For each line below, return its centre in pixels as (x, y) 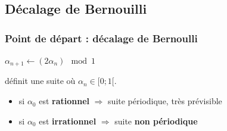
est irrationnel (68, 121)
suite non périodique (156, 121)
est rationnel (64, 101)
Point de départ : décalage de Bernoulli (101, 38)
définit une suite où (40, 81)
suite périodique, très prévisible (165, 101)
